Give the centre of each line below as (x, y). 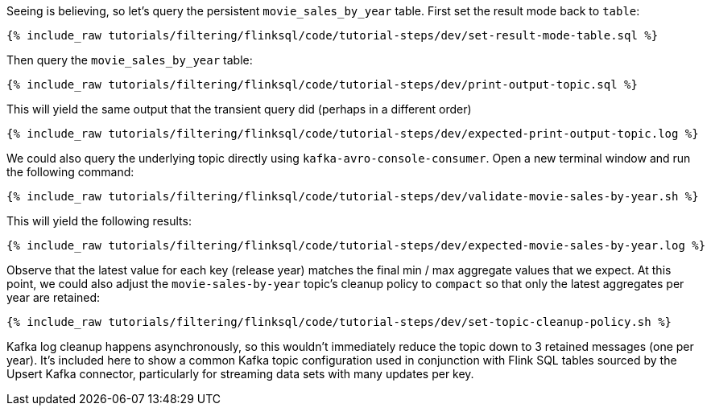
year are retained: (54, 297)
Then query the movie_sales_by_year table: (130, 60)
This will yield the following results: (99, 221)
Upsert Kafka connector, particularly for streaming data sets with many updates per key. (240, 374)
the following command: (70, 172)
